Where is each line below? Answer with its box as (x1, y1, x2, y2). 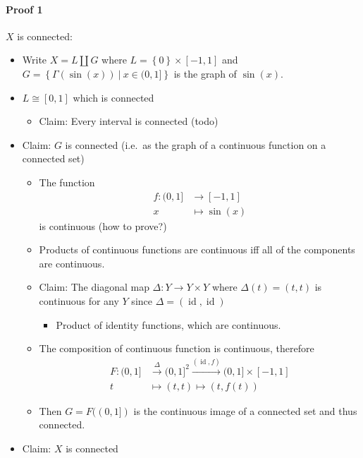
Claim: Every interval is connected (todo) (39, 114, 219, 128)
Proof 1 (6, 1, 43, 16)
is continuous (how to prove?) (39, 218, 167, 233)
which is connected (73, 90, 154, 104)
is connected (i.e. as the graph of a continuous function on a (65, 137, 326, 152)
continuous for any (39, 293, 119, 308)
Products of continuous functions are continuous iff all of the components (39, 242, 355, 257)
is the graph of (173, 66, 237, 80)
